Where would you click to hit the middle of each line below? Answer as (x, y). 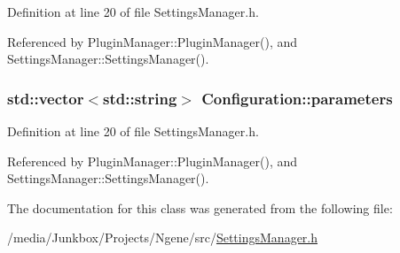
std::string (140, 98)
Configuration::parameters (297, 98)
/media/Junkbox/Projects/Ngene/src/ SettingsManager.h (163, 238)
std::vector (46, 98)
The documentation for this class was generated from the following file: (200, 207)
